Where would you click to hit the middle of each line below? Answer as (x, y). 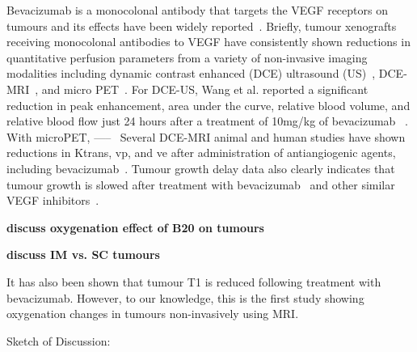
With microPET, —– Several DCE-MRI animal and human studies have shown (206, 136)
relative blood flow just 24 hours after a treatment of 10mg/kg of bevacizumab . (207, 121)
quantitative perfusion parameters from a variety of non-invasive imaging (187, 57)
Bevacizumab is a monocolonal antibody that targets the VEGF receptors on (197, 10)
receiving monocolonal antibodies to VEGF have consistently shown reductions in (208, 42)
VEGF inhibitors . (53, 200)
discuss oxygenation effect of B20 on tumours (135, 227)
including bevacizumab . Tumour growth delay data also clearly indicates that (201, 168)
